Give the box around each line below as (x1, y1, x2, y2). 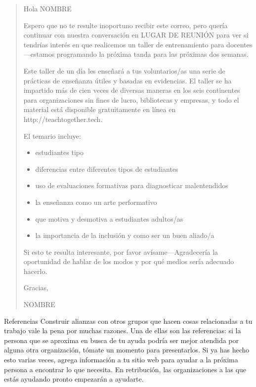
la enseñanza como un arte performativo (35, 196, 157, 207)
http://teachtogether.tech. (23, 114, 103, 124)
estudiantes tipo (35, 147, 84, 157)
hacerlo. (23, 266, 47, 276)
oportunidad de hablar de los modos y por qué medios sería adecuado (23, 256, 234, 267)
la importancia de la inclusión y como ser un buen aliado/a (35, 230, 214, 240)
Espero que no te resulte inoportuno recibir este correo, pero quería (23, 20, 228, 30)
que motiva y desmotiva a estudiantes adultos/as (35, 213, 183, 224)
